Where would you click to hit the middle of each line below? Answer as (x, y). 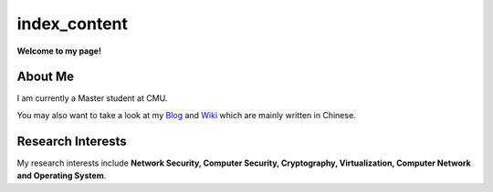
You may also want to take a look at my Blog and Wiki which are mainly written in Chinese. (186, 115)
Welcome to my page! (59, 51)
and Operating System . (62, 176)
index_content (72, 24)
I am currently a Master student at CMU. (92, 98)
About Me (46, 77)
